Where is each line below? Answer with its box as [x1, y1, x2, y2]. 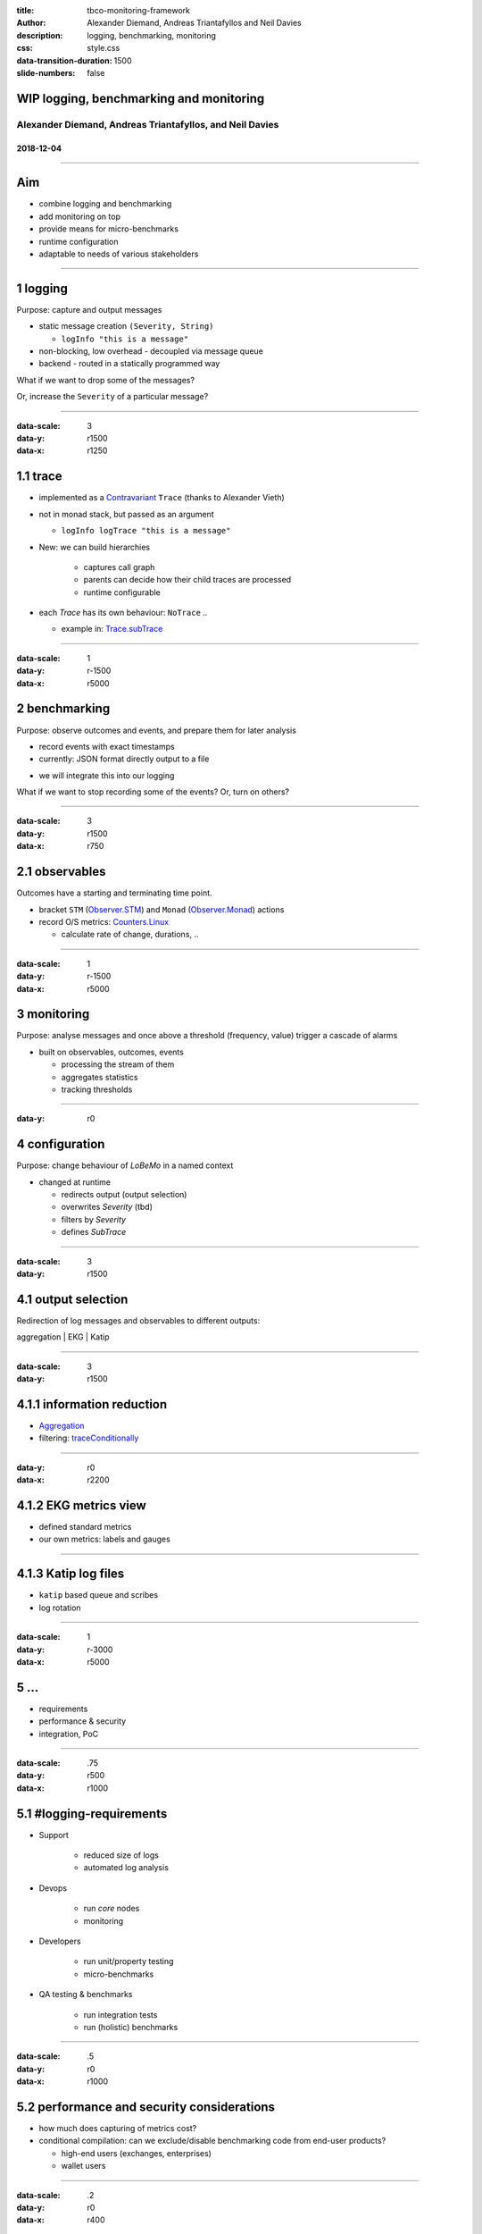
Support [38, 1829, 69, 1840]
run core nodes [83, 1903, 140, 1914]
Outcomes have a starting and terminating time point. [16, 887, 213, 898]
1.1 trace [16, 469, 62, 484]
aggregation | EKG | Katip [16, 1331, 110, 1342]
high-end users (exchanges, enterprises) [61, 2147, 212, 2158]
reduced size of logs [83, 1850, 160, 1860]
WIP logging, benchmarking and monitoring [16, 90, 265, 106]
